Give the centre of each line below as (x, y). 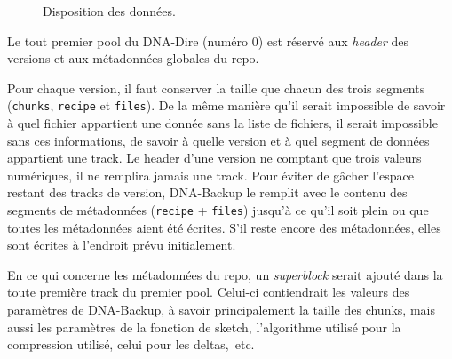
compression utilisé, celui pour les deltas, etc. (131, 344)
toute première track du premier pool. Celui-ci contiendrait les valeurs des (209, 292)
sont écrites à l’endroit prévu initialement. (122, 245)
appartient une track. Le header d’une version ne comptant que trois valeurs (214, 158)
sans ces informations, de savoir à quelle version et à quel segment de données (218, 140)
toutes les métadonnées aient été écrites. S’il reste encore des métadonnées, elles (224, 227)
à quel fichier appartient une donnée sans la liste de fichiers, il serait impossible (222, 123)
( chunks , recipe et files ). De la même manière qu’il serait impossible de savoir (226, 105)
